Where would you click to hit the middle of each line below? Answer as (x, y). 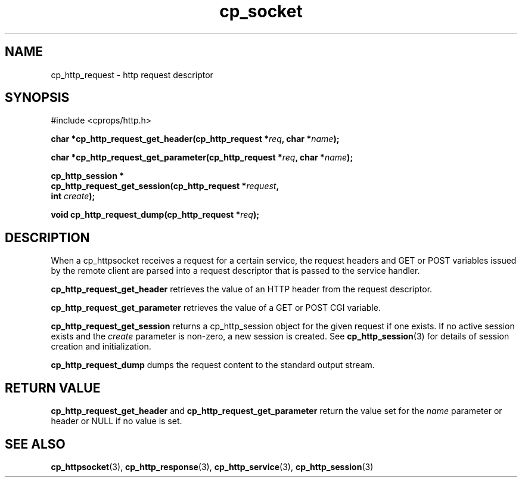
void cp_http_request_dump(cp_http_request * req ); (155, 215)
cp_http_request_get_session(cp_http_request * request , (165, 186)
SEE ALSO (35, 444)
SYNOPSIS (37, 98)
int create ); (73, 196)
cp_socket (261, 11)
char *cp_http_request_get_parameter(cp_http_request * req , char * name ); (202, 157)
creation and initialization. (101, 347)
